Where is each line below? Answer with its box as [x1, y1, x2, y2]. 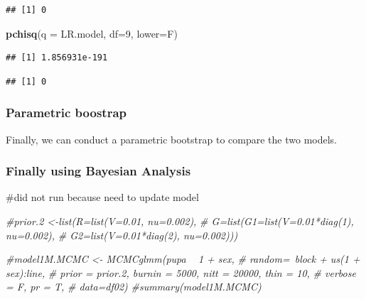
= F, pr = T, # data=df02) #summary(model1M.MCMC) [6, 279, 262, 294]
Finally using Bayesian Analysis [6, 162, 191, 180]
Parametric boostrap [6, 104, 127, 121]
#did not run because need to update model [6, 190, 199, 205]
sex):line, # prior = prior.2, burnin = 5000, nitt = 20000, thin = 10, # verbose [6, 265, 356, 280]
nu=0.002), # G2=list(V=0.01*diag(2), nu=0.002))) [6, 227, 238, 242]
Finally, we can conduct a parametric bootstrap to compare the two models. [6, 131, 337, 146]
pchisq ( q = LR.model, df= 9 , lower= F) [6, 26, 178, 40]
